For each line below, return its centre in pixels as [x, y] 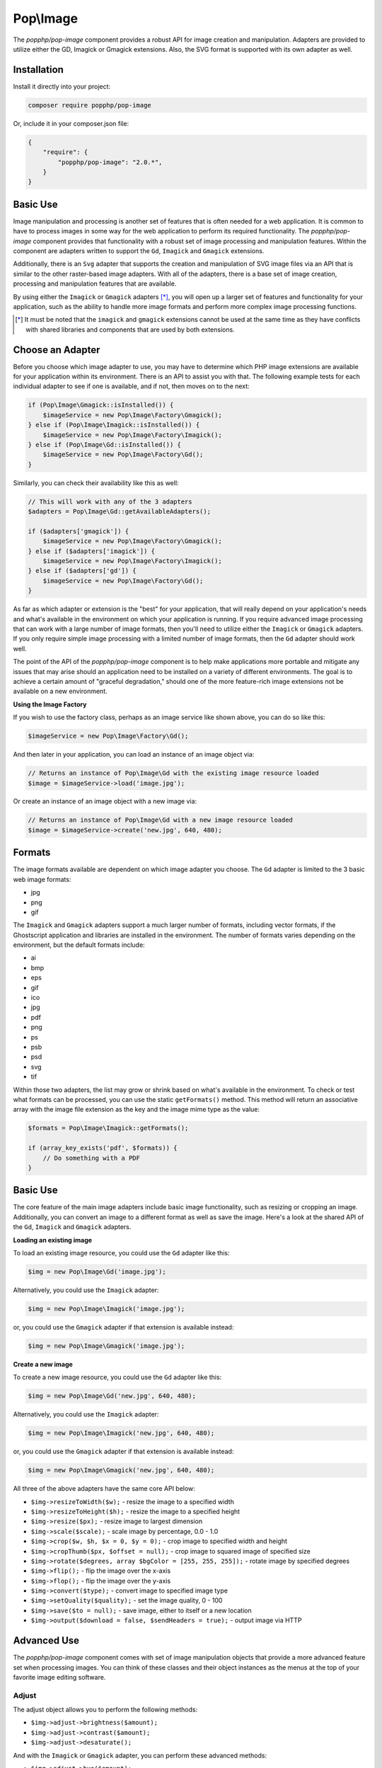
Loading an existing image [52, 1240]
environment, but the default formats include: [79, 945]
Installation [38, 70]
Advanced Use [46, 1641]
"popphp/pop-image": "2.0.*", [110, 162]
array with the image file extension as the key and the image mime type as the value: [137, 1110]
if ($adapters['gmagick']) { [79, 531]
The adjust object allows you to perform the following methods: [105, 1710]
